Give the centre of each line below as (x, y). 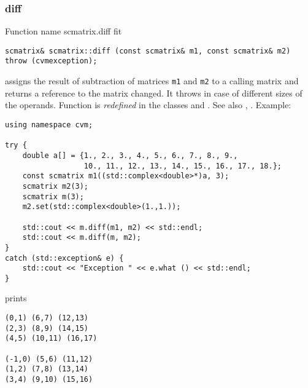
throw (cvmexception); (51, 61)
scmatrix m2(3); (56, 186)
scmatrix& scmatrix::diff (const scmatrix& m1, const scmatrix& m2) (148, 51)
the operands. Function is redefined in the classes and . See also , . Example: (148, 105)
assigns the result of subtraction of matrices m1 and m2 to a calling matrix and (152, 81)
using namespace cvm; (49, 125)
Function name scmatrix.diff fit (64, 31)
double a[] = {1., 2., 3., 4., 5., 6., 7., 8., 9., (130, 155)
